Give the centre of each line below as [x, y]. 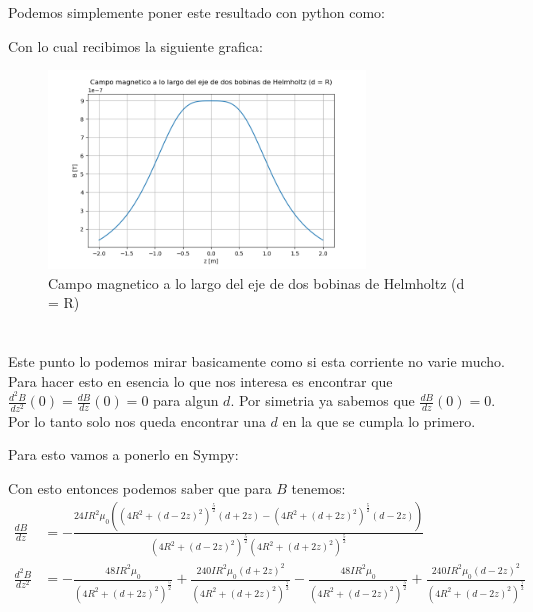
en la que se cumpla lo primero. [379, 420]
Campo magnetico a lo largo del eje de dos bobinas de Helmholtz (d [256, 282]
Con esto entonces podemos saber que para [140, 487]
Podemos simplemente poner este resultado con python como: [196, 12]
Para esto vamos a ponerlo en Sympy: [123, 454]
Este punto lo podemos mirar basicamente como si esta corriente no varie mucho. [256, 361]
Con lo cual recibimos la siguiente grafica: [135, 45]
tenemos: [318, 487]
